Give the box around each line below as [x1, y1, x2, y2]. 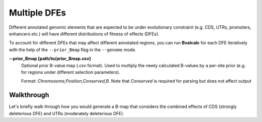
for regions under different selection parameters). [21, 69, 120, 75]
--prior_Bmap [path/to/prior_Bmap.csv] [9, 56, 91, 62]
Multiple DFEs [9, 7, 66, 18]
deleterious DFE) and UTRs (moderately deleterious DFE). [9, 110, 125, 116]
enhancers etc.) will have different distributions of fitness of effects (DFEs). [9, 31, 160, 36]
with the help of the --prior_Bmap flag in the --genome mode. [9, 47, 136, 52]
